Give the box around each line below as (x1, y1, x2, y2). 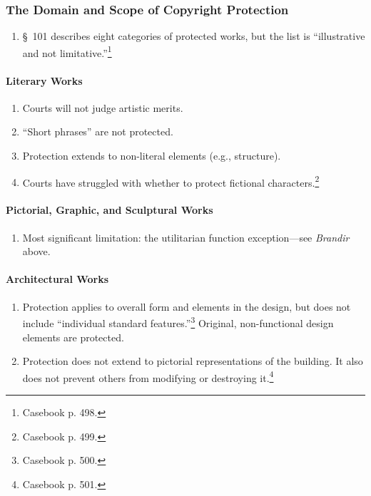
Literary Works (6, 73, 83, 88)
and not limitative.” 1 (22, 43, 112, 60)
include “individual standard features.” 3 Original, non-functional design (22, 314, 334, 330)
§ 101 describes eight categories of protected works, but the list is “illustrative (22, 29, 365, 43)
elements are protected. (22, 329, 124, 344)
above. (22, 244, 51, 259)
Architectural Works (6, 272, 109, 286)
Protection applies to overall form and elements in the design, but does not (22, 299, 351, 314)
